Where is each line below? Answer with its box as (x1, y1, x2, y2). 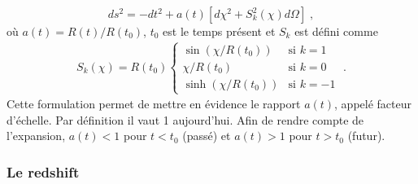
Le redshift (7, 161, 80, 182)
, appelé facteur (334, 95, 411, 112)
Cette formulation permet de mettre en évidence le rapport (7, 95, 301, 112)
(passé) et (182, 127, 231, 144)
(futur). (347, 127, 385, 144)
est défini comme (294, 23, 378, 39)
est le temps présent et (163, 23, 276, 39)
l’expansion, (7, 127, 66, 144)
